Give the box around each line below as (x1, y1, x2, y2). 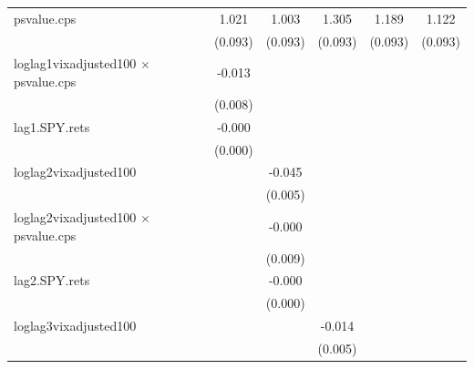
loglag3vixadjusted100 (14, 316, 137, 335)
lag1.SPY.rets (14, 117, 90, 136)
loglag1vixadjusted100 (14, 54, 137, 73)
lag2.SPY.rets (14, 271, 90, 290)
